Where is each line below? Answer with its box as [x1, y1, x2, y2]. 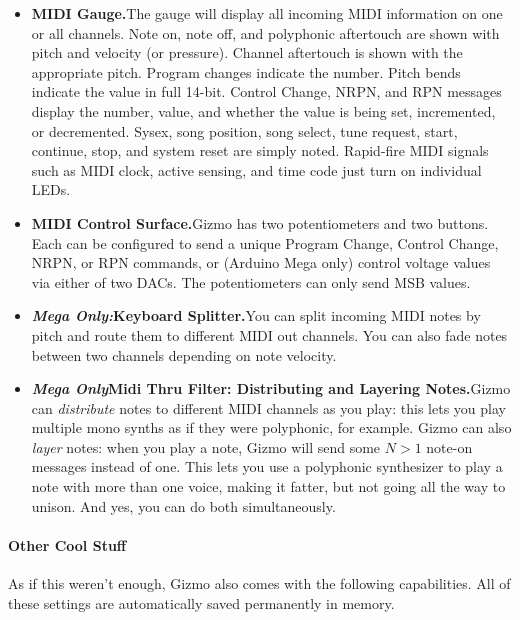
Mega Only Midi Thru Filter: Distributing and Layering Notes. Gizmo [31, 378, 511, 399]
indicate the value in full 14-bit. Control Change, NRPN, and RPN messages [31, 81, 502, 102]
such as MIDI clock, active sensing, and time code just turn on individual [31, 159, 482, 180]
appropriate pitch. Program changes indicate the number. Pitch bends [31, 61, 461, 82]
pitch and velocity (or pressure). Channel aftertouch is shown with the [31, 42, 463, 63]
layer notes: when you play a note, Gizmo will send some [31, 436, 381, 457]
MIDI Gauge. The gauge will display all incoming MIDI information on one [31, 3, 503, 23]
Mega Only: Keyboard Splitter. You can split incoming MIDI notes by [31, 305, 481, 326]
